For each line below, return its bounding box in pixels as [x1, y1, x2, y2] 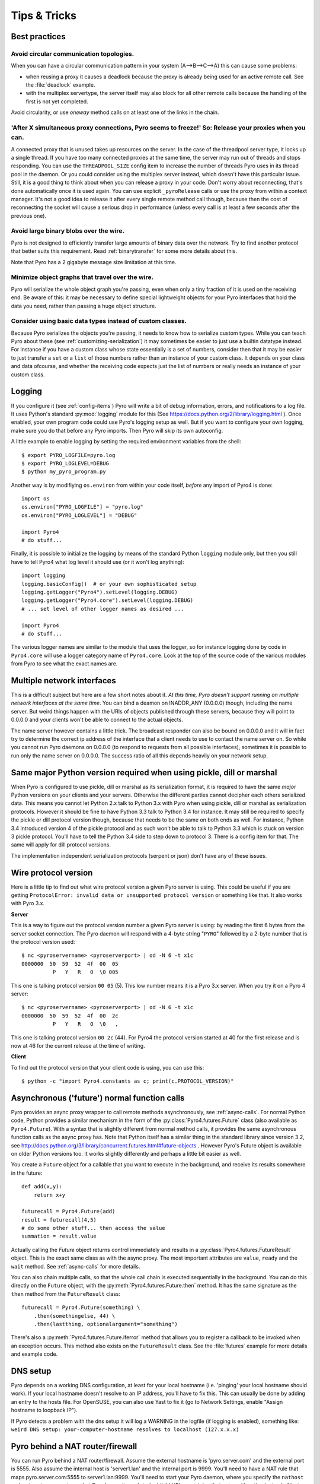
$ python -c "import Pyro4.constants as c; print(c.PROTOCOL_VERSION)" [21, 1078, 234, 1085]
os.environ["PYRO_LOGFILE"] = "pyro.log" [21, 503, 143, 510]
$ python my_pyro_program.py [21, 468, 106, 475]
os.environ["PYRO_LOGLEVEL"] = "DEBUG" [21, 512, 137, 519]
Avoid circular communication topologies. [11, 49, 135, 58]
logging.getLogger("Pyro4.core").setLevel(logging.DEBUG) [21, 597, 194, 604]
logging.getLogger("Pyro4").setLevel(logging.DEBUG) [21, 588, 178, 595]
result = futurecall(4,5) [21, 1216, 97, 1223]
